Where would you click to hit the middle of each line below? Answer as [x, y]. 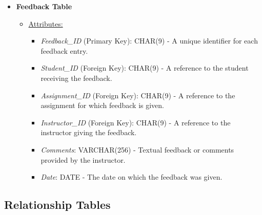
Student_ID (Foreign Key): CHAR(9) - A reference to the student [145, 68]
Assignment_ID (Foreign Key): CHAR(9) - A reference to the [138, 95]
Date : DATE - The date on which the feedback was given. [132, 177]
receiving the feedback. [76, 78]
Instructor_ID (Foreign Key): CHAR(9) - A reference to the [136, 122]
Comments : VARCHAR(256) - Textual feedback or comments [137, 149]
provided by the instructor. [83, 159]
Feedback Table [44, 6]
